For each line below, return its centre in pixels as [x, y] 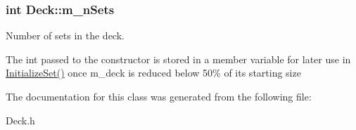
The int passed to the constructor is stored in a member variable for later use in [178, 59]
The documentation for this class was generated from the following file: [159, 96]
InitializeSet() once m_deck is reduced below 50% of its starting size [153, 73]
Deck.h [20, 120]
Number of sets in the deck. [65, 35]
